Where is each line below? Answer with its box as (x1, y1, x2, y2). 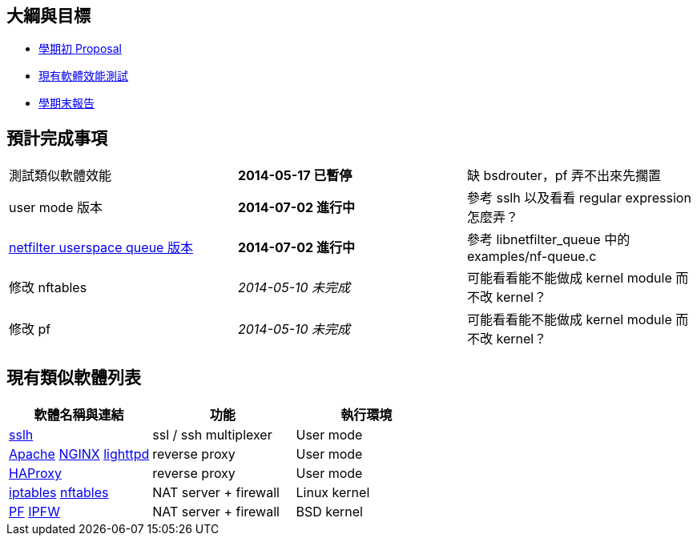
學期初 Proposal (38, 42, 122, 56)
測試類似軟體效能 (9, 167, 112, 184)
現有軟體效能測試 (38, 69, 128, 83)
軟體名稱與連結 (34, 407, 124, 424)
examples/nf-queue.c (466, 248, 597, 265)
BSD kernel (296, 504, 363, 520)
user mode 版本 (9, 199, 103, 216)
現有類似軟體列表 (6, 367, 141, 387)
